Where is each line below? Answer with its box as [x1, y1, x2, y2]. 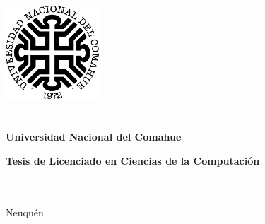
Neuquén [6, 204, 44, 219]
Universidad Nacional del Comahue [6, 129, 182, 144]
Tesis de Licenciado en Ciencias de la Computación [6, 153, 260, 167]
